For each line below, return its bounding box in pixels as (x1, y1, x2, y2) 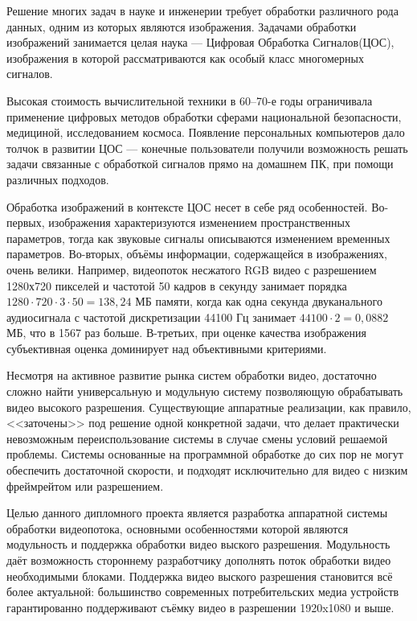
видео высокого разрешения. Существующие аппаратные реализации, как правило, (6, 398, 411, 415)
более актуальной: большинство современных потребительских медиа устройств (6, 583, 399, 600)
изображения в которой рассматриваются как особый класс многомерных (6, 49, 364, 66)
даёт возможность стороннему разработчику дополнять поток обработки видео (6, 552, 391, 568)
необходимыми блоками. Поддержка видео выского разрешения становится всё (6, 567, 393, 584)
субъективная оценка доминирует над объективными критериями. (6, 339, 327, 356)
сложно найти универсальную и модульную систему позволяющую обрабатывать (6, 383, 403, 400)
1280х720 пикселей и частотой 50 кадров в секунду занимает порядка (6, 277, 347, 294)
